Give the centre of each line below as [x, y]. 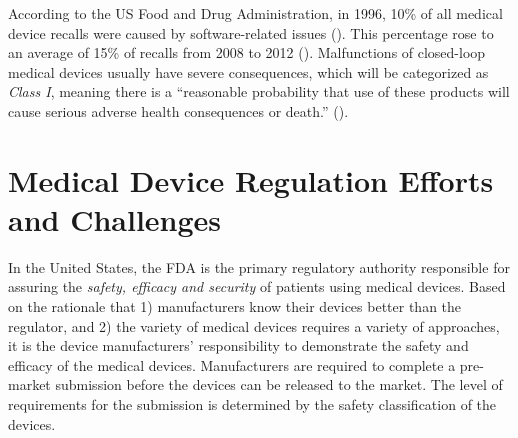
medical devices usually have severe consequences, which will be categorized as [248, 71]
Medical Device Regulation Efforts [251, 179]
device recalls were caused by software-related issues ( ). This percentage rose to [251, 32]
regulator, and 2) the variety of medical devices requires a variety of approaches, [254, 325]
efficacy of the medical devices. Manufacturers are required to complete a [232, 364]
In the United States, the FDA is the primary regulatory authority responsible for [259, 266]
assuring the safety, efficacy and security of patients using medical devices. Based [257, 286]
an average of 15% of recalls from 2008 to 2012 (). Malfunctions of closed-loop [247, 52]
